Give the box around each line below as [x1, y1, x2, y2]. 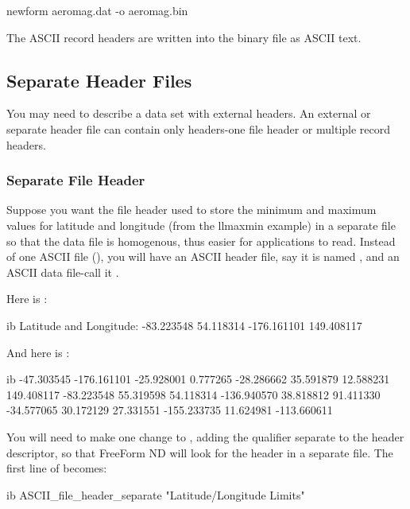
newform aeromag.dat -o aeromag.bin [6, 2, 188, 18]
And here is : [6, 344, 70, 360]
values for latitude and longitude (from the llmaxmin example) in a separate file [6, 216, 396, 233]
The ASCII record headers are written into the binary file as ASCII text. [6, 29, 362, 45]
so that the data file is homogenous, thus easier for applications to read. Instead [6, 232, 396, 249]
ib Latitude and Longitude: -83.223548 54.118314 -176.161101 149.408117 [6, 317, 362, 333]
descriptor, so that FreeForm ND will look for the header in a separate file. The [6, 444, 393, 460]
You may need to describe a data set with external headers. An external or [6, 105, 371, 122]
